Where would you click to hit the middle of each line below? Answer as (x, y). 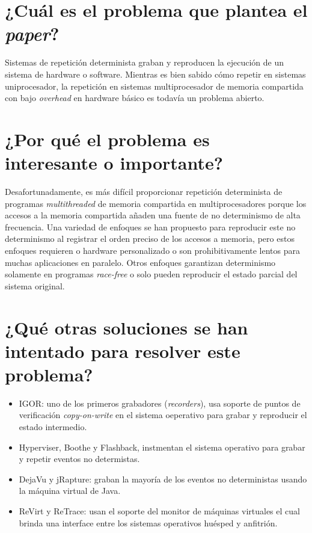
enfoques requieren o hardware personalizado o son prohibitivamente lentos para (152, 250)
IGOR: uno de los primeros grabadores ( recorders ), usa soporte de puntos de (160, 403)
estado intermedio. (53, 427)
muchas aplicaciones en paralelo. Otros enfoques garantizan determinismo (140, 262)
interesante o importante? (114, 163)
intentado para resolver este (123, 350)
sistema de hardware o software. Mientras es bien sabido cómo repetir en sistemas (155, 74)
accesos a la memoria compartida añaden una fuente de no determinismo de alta (153, 215)
